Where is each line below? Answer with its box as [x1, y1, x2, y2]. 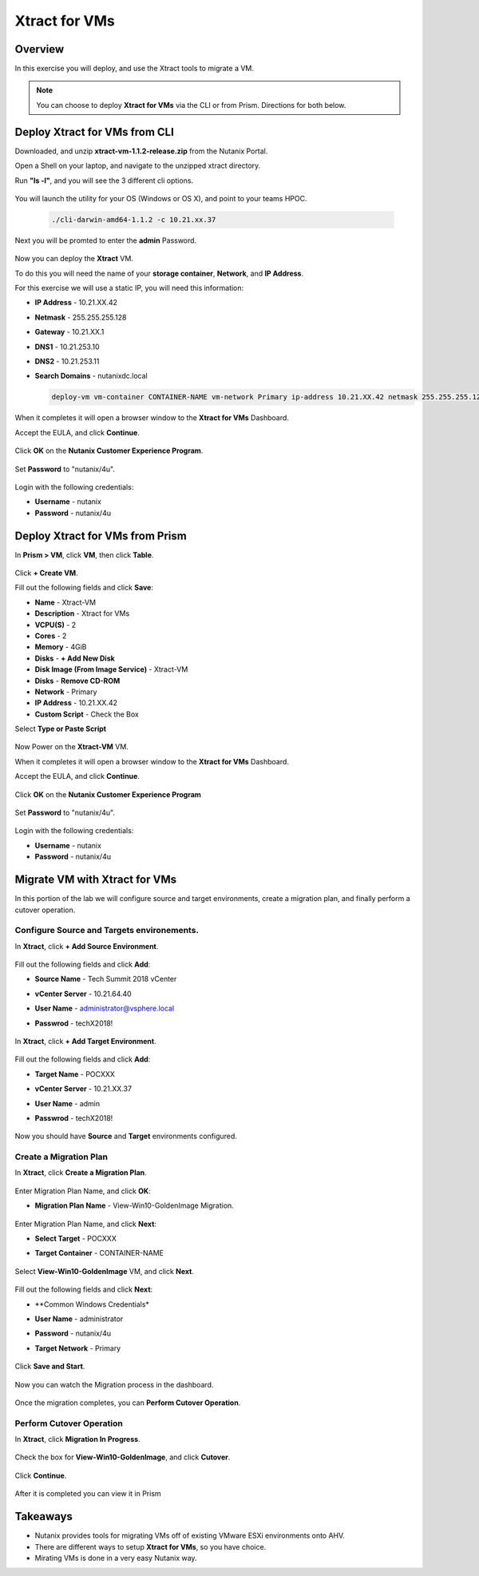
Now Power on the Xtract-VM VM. [14, 742, 129, 752]
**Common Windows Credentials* [34, 1299, 149, 1309]
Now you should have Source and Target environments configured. [14, 1131, 237, 1141]
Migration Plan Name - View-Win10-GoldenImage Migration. [34, 1201, 235, 1210]
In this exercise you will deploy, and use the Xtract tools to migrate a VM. [14, 64, 255, 73]
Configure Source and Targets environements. [14, 925, 200, 936]
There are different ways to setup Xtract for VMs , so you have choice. [34, 1542, 267, 1551]
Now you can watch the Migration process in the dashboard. [14, 1379, 214, 1389]
